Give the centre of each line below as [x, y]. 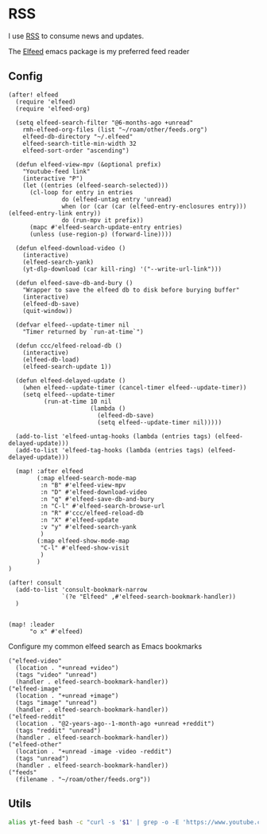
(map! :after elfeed [49, 471]
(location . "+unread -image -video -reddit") [94, 751]
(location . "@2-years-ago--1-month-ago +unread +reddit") [115, 723]
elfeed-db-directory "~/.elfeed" [78, 136]
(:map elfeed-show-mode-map [83, 541]
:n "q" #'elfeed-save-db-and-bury [97, 499]
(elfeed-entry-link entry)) [55, 213]
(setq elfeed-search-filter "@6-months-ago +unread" [104, 123]
